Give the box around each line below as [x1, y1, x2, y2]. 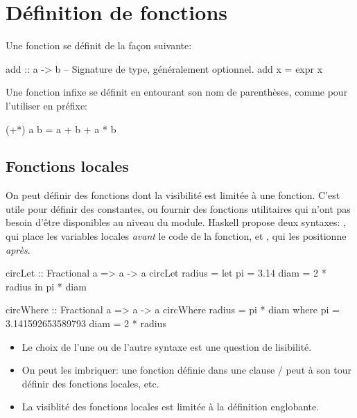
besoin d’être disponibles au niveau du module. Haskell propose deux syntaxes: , [6, 215, 347, 229]
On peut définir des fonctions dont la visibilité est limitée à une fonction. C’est [6, 188, 340, 202]
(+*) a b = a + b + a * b [6, 121, 116, 136]
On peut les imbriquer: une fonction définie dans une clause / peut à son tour [21, 363, 352, 377]
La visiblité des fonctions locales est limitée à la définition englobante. [21, 399, 320, 414]
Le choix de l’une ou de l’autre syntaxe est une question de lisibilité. [21, 339, 312, 354]
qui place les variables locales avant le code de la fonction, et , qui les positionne [6, 229, 347, 243]
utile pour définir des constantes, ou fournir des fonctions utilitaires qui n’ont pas [6, 201, 351, 216]
